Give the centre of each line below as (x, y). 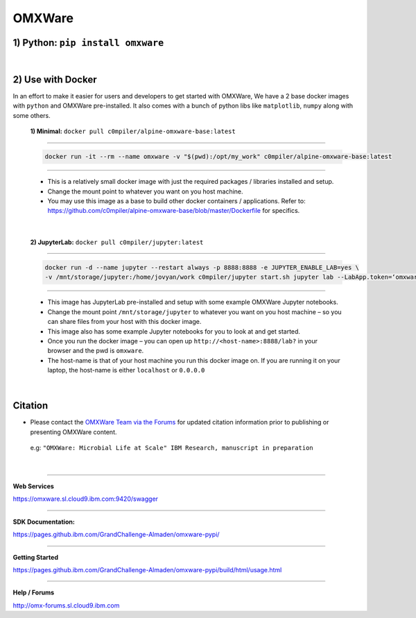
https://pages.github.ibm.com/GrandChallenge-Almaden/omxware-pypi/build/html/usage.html (147, 569)
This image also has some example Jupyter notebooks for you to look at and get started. (174, 331)
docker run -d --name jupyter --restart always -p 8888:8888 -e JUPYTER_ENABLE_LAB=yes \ (202, 268)
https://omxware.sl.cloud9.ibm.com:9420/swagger (86, 499)
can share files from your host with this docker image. (124, 322)
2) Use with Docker (55, 79)
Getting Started (36, 557)
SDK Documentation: (44, 522)
